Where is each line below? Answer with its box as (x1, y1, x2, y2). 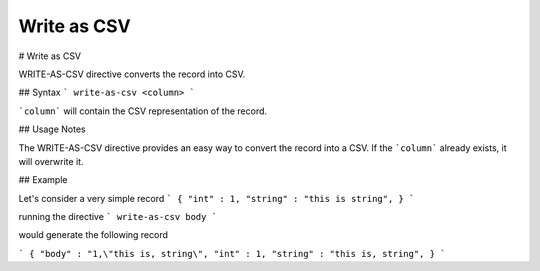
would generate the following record (18, 229, 169, 241)
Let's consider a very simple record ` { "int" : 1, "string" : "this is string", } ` (18, 192, 415, 204)
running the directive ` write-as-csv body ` (18, 211, 218, 223)
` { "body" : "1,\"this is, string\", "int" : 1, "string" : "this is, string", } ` (18, 248, 446, 259)
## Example (18, 174, 68, 186)
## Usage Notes (18, 123, 86, 135)
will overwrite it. (18, 155, 84, 167)
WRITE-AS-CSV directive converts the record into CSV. (18, 68, 246, 80)
